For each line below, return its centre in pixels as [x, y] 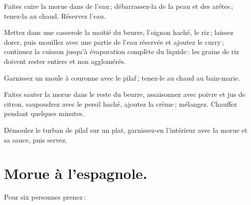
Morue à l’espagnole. [76, 173]
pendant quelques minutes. [44, 113]
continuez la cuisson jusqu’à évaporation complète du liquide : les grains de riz [122, 51]
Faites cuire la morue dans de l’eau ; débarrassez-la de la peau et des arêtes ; [119, 6]
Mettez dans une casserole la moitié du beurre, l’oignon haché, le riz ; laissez [119, 32]
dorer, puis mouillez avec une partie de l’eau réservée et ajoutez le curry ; [114, 42]
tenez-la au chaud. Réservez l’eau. [55, 15]
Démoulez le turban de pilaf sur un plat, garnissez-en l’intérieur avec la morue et [126, 130]
